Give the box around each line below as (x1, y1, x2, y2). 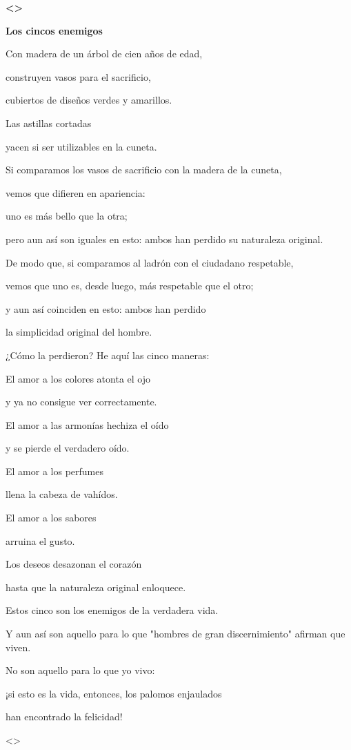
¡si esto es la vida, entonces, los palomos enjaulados (6, 686, 222, 700)
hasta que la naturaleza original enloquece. (6, 579, 186, 594)
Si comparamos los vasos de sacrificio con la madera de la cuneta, (6, 162, 282, 177)
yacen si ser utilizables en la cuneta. (6, 139, 157, 153)
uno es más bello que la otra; (6, 209, 128, 223)
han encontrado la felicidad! (6, 709, 123, 724)
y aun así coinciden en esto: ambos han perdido (6, 301, 206, 316)
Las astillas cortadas (6, 115, 92, 130)
